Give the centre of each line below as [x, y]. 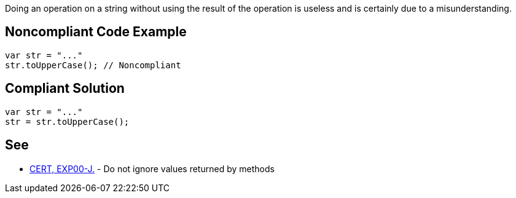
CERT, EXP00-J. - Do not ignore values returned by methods [152, 168]
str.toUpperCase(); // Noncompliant [93, 65]
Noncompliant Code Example [96, 32]
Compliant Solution [65, 89]
